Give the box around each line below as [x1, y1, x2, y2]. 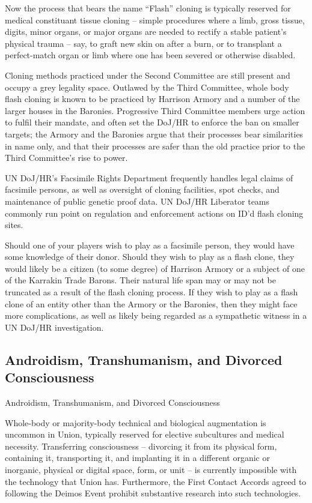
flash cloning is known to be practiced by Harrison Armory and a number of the [5, 92, 300, 105]
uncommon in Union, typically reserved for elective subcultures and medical [5, 428, 284, 441]
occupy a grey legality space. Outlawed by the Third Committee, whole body [5, 80, 289, 93]
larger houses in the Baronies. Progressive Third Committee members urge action [5, 104, 305, 116]
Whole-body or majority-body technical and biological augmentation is [5, 416, 266, 429]
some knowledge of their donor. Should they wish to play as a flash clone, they [5, 250, 295, 263]
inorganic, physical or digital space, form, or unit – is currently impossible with [5, 463, 297, 475]
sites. [5, 218, 23, 231]
